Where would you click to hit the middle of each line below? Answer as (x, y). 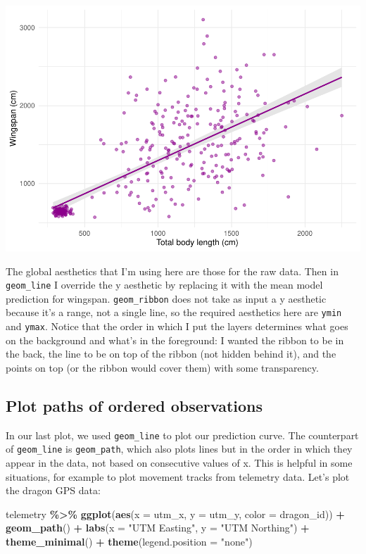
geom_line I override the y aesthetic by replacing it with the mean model (164, 285)
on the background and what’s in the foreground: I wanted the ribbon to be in (175, 340)
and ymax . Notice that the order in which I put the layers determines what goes (177, 326)
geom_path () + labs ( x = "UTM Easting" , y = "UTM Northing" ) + (158, 528)
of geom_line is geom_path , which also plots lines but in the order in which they (179, 449)
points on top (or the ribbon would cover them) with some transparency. (162, 367)
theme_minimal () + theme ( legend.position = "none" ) (129, 541)
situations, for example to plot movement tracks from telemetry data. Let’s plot (178, 476)
